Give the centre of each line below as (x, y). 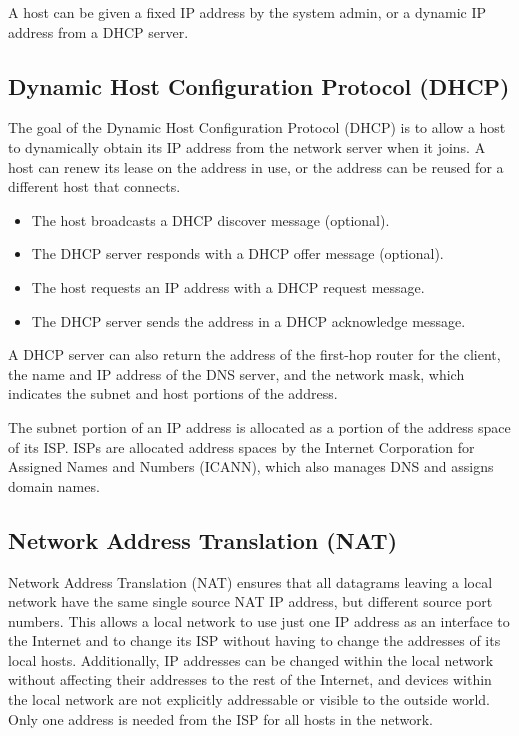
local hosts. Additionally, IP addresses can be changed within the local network (251, 659)
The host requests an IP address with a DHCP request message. (228, 286)
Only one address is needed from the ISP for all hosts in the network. (221, 718)
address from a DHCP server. (98, 31)
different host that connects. (94, 186)
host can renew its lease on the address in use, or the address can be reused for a (256, 166)
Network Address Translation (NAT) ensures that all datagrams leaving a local (250, 581)
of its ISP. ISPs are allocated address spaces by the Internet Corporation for (241, 446)
